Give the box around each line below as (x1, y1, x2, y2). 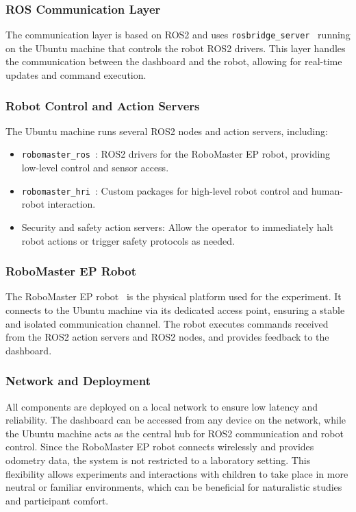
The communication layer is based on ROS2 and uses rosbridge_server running (5, 27, 351, 42)
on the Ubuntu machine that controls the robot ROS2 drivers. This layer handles (5, 40, 346, 55)
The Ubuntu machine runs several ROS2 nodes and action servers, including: (5, 123, 328, 138)
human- (311, 183, 343, 197)
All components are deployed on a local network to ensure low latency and (5, 399, 318, 413)
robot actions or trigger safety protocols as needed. (21, 233, 236, 247)
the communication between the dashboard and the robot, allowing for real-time (5, 54, 342, 69)
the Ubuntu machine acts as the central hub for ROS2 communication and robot (5, 426, 344, 440)
